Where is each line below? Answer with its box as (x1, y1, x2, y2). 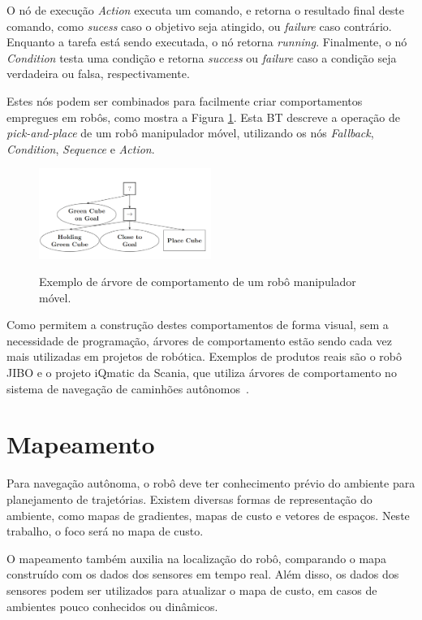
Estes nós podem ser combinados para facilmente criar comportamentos (6, 92, 363, 109)
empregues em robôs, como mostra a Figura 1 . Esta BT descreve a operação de (6, 108, 400, 125)
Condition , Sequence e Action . (6, 140, 155, 157)
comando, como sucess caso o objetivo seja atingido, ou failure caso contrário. (6, 17, 392, 34)
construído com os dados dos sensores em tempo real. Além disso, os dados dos (6, 566, 399, 583)
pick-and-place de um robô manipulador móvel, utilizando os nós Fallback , (6, 124, 374, 141)
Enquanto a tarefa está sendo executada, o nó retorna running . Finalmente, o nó (6, 33, 407, 50)
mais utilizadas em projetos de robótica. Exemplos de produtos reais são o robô (6, 348, 403, 365)
